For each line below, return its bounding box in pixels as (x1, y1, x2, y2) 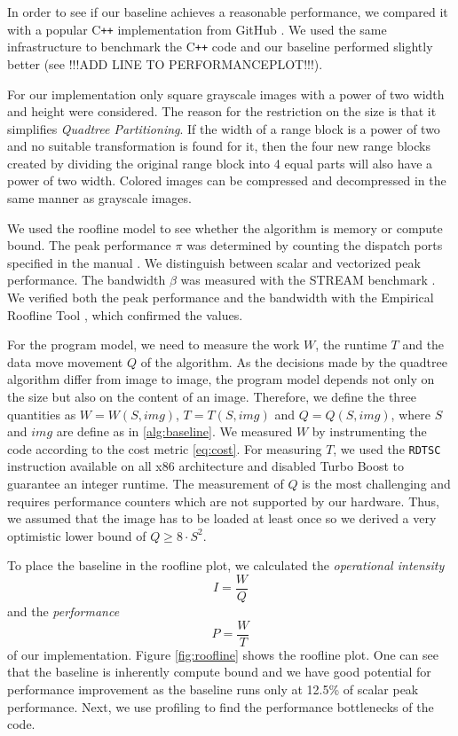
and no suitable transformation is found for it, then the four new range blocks (7, 137, 430, 155)
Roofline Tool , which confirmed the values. (7, 305, 243, 324)
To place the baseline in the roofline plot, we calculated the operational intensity (7, 556, 445, 575)
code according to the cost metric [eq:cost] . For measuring (7, 439, 322, 458)
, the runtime (315, 335, 387, 354)
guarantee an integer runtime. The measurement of (7, 474, 284, 493)
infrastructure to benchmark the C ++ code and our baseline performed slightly (7, 37, 433, 56)
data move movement (7, 352, 123, 371)
